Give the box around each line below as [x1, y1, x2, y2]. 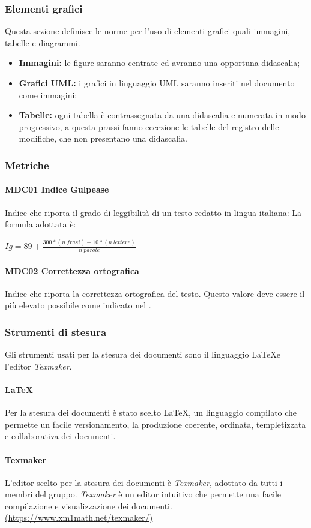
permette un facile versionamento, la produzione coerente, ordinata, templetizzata [5, 418, 306, 430]
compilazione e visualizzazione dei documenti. [5, 499, 172, 512]
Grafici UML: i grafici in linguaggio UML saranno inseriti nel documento [19, 77, 295, 89]
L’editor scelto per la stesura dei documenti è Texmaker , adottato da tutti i [5, 476, 283, 488]
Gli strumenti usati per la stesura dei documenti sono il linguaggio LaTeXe [5, 348, 280, 361]
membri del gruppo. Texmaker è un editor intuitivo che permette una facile [5, 488, 282, 500]
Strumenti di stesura [5, 324, 107, 339]
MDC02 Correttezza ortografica [5, 264, 139, 277]
